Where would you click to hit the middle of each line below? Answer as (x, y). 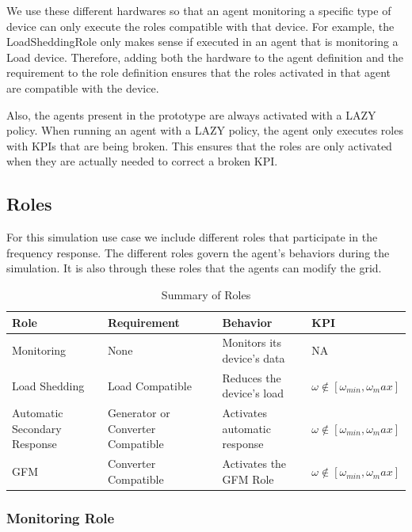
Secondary (37, 428)
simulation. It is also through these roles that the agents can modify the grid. (194, 268)
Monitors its (252, 342)
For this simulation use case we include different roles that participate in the (192, 237)
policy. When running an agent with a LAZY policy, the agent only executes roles (205, 130)
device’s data (254, 357)
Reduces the (252, 377)
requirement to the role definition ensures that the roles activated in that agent (198, 72)
